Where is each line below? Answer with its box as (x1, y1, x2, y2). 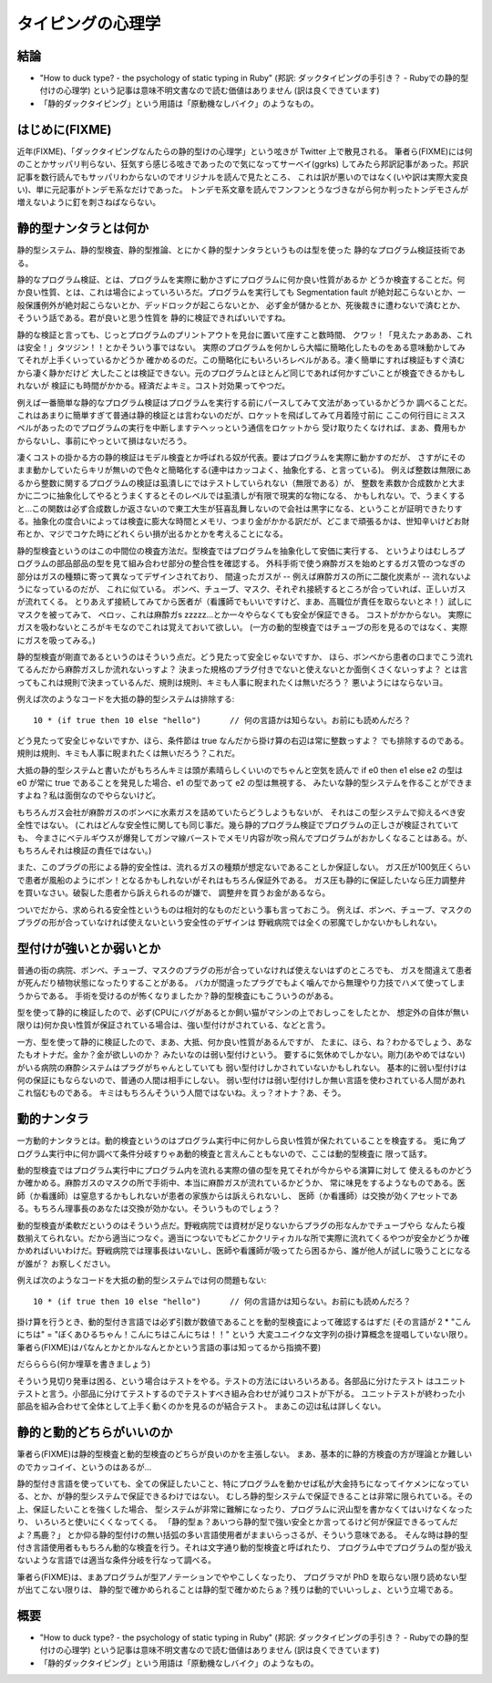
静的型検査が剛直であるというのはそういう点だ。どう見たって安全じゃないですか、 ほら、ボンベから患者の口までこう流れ (16, 651, 473, 662)
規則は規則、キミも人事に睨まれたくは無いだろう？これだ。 (16, 748, 241, 759)
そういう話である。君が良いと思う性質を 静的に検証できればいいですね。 (16, 313, 291, 324)
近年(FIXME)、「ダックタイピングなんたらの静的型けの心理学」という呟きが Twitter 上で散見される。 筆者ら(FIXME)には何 (16, 146, 473, 157)
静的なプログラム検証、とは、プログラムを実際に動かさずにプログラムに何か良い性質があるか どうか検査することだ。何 (16, 274, 466, 284)
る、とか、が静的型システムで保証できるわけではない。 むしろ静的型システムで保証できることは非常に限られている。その (16, 1491, 473, 1502)
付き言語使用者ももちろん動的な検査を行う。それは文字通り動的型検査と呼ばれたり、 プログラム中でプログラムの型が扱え (16, 1542, 473, 1553)
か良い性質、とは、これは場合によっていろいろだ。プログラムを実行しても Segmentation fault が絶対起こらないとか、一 (16, 287, 466, 298)
